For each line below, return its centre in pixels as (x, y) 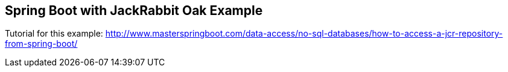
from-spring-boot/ (41, 44)
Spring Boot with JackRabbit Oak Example (134, 10)
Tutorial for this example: (54, 34)
